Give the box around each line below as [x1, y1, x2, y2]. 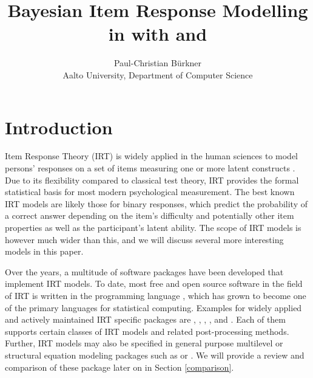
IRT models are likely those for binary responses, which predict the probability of [5, 197, 308, 210]
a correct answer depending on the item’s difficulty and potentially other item [5, 209, 294, 222]
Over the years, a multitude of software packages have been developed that [5, 265, 284, 278]
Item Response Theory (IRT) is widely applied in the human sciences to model [5, 149, 298, 162]
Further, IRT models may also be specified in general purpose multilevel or [5, 337, 283, 349]
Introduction [5, 114, 113, 139]
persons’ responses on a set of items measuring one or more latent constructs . [5, 162, 295, 174]
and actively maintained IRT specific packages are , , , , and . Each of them [5, 313, 286, 326]
